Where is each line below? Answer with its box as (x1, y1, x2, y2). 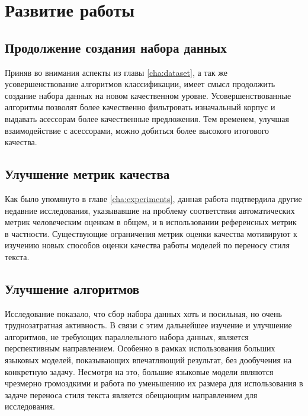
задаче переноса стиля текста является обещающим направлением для (5, 388, 258, 401)
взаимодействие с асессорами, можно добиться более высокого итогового (5, 124, 269, 136)
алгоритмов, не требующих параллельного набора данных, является (5, 330, 249, 343)
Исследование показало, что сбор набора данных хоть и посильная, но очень (5, 307, 282, 319)
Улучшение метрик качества (5, 165, 170, 183)
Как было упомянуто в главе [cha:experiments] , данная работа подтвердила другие (5, 192, 302, 204)
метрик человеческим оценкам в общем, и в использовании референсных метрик (5, 216, 297, 228)
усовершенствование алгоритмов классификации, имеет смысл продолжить (5, 78, 275, 90)
